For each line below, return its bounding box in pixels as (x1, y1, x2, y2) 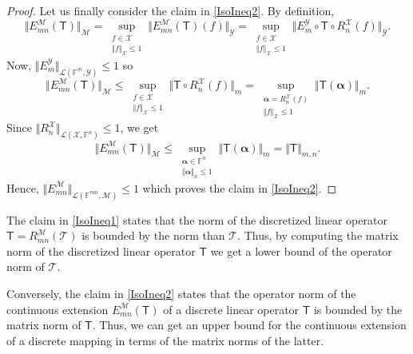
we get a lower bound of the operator (210, 242, 392, 259)
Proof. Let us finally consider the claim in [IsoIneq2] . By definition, (6, 2, 335, 18)
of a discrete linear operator (163, 300, 300, 317)
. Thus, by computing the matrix (237, 227, 399, 244)
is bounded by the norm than (81, 227, 225, 244)
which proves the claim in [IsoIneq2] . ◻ (142, 179, 337, 196)
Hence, (6, 179, 39, 196)
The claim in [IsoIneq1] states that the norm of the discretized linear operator (6, 211, 387, 228)
